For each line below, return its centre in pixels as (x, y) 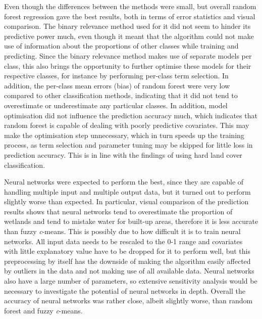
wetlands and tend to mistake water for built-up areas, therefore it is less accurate (131, 221)
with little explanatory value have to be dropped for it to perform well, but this (127, 251)
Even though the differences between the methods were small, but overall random (130, 6)
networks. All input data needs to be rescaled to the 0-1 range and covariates (123, 241)
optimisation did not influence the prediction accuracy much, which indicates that (131, 115)
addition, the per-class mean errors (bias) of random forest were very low (117, 85)
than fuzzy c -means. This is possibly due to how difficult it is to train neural (122, 231)
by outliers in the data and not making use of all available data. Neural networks (129, 271)
